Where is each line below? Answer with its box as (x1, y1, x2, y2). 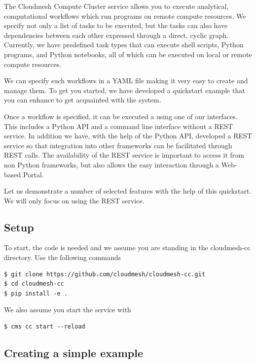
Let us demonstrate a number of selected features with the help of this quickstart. (4, 186, 252, 196)
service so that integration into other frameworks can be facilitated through (4, 140, 232, 150)
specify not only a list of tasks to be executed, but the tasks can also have (4, 20, 228, 31)
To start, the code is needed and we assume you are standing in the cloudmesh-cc (4, 242, 251, 253)
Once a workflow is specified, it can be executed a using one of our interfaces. (4, 111, 238, 121)
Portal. (23, 169, 44, 179)
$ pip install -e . (4, 290, 68, 297)
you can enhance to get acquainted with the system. (4, 95, 161, 105)
